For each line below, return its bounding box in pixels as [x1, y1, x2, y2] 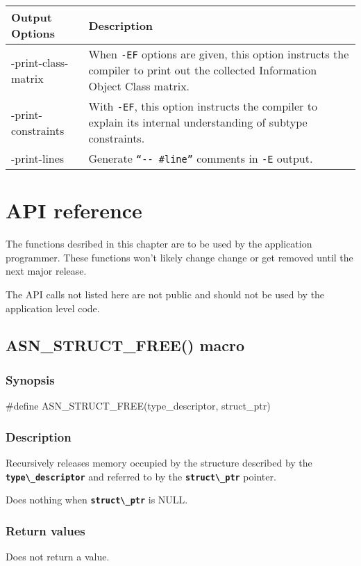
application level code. [6, 300, 100, 315]
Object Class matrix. [88, 78, 190, 94]
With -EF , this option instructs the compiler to [88, 98, 317, 114]
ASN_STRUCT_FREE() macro [6, 334, 245, 356]
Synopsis [6, 371, 55, 388]
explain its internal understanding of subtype [88, 114, 308, 130]
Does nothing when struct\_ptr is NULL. [6, 492, 188, 507]
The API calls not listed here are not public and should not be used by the [6, 286, 325, 301]
